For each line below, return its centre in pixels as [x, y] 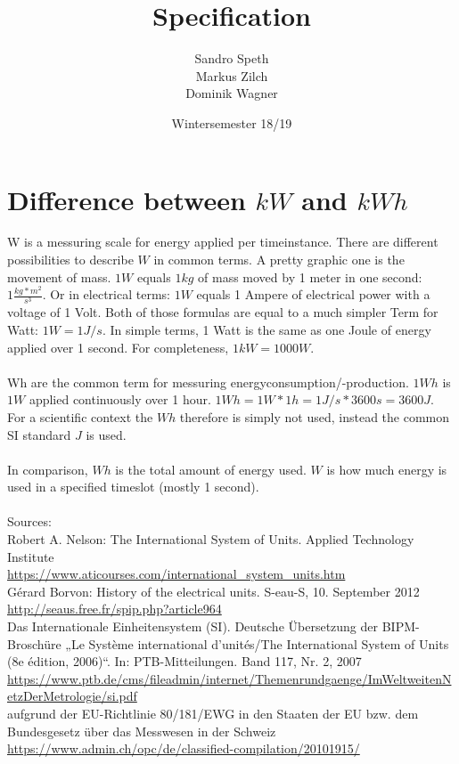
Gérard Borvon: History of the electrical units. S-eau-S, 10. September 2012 [213, 591]
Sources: [29, 521]
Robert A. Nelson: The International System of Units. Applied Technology [211, 539]
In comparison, [48, 469]
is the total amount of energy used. [211, 469]
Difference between [127, 199]
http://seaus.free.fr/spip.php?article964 [115, 609]
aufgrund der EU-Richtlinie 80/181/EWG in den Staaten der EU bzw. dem [213, 714]
